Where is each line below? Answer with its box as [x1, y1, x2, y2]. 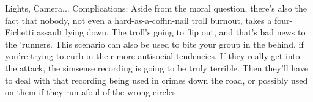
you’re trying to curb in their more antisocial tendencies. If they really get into [5, 49, 300, 62]
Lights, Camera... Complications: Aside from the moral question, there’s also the [5, 2, 307, 14]
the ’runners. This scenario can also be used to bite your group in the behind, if [5, 37, 304, 50]
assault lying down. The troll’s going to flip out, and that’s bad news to [37, 26, 306, 38]
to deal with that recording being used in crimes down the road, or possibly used [5, 73, 308, 86]
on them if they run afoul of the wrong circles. [5, 86, 179, 98]
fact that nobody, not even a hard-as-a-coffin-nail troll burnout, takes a [5, 13, 272, 26]
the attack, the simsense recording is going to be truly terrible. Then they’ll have [5, 61, 308, 74]
